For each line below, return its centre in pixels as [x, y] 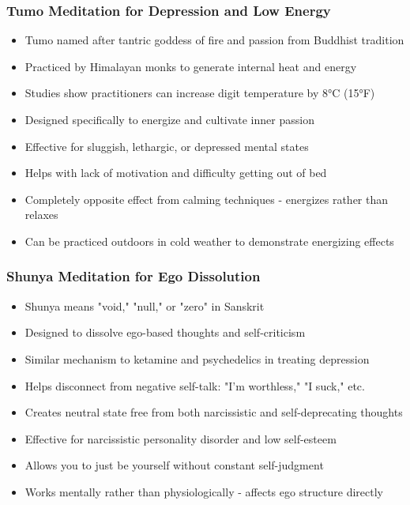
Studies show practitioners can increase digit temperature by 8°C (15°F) [200, 93]
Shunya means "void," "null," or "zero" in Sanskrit [145, 305]
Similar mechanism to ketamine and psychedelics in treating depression [197, 358]
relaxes [41, 215]
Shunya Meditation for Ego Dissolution [134, 276]
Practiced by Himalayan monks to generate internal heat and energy [191, 66]
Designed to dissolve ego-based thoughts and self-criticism [165, 332]
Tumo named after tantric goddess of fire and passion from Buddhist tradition [214, 40]
